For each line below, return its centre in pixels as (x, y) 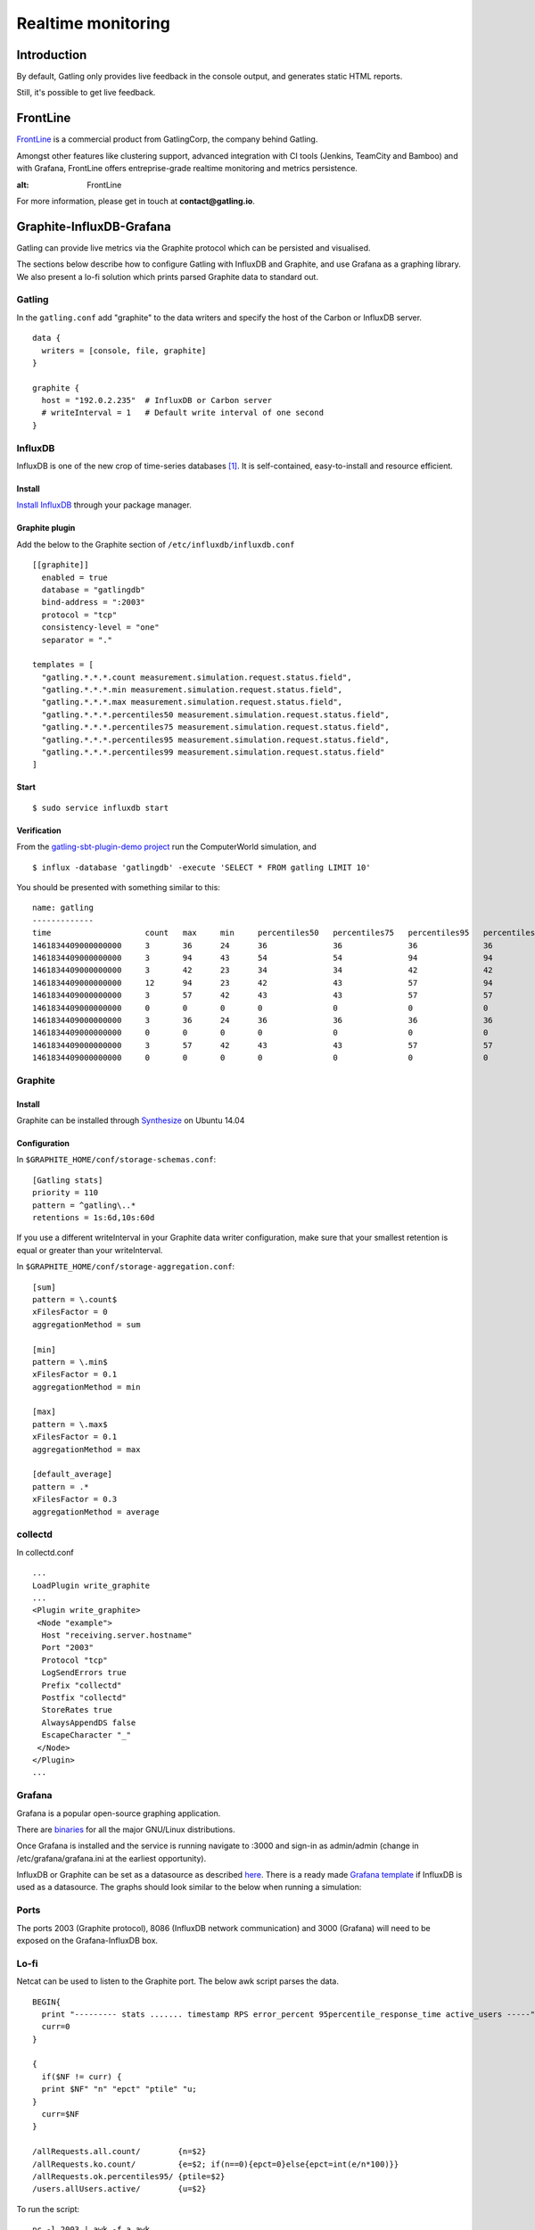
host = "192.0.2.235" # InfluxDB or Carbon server (156, 401)
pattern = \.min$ (70, 1362)
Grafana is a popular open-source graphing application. (119, 1813)
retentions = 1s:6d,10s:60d (94, 1217)
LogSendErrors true (84, 1673)
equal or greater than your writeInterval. (90, 1250)
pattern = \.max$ (70, 1424)
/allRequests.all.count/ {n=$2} (119, 2152)
